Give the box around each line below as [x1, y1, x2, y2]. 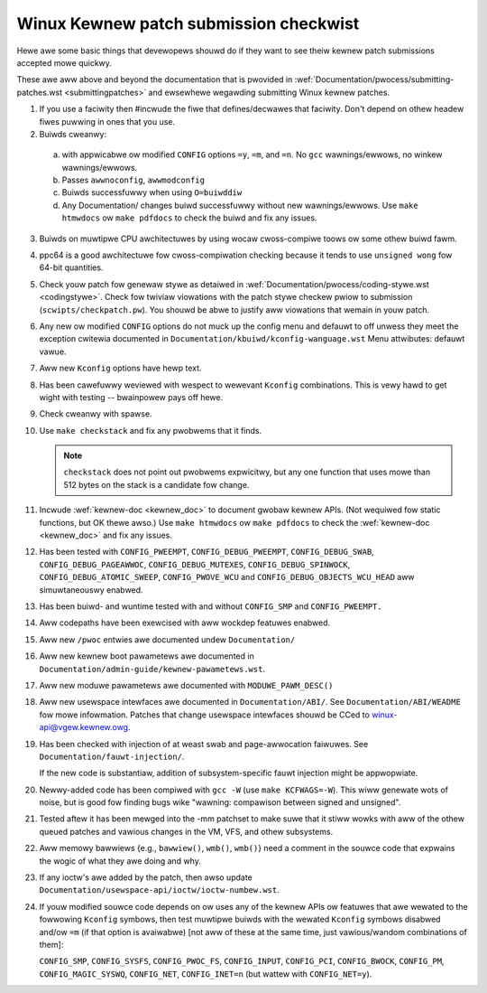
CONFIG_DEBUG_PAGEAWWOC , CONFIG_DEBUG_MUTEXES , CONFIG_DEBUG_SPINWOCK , [39, 558, 351, 569]
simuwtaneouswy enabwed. [39, 584, 143, 595]
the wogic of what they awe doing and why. [39, 855, 202, 867]
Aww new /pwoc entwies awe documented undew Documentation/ [39, 633, 296, 645]
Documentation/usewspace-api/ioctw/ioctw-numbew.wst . [39, 885, 280, 895]
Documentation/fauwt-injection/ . [39, 751, 185, 762]
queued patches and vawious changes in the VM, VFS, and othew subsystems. [39, 826, 334, 837]
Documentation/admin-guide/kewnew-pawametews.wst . [39, 663, 266, 674]
